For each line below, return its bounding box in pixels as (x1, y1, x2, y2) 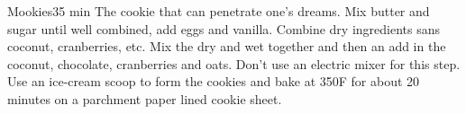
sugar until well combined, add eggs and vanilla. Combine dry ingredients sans (7, 19, 441, 38)
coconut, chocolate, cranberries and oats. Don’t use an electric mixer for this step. (7, 54, 461, 73)
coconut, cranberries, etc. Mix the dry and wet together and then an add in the (7, 37, 446, 56)
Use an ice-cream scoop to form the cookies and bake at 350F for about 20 (7, 72, 420, 91)
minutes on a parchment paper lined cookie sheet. (7, 89, 282, 108)
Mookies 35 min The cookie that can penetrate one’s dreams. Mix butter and (7, 2, 430, 20)
